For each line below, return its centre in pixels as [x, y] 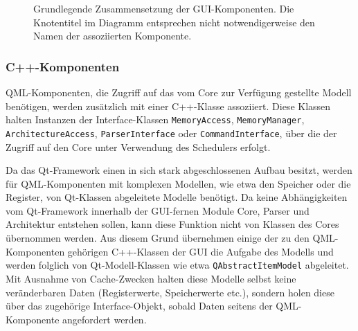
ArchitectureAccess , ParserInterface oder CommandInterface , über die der [171, 133]
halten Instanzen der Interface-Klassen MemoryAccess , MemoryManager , [155, 119]
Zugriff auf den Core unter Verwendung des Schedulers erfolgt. [138, 146]
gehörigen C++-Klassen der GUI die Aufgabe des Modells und [200, 251]
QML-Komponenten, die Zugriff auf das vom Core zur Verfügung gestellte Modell [179, 92]
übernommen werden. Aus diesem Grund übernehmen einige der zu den [158, 238]
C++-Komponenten [63, 66]
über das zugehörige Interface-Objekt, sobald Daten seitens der [139, 306]
